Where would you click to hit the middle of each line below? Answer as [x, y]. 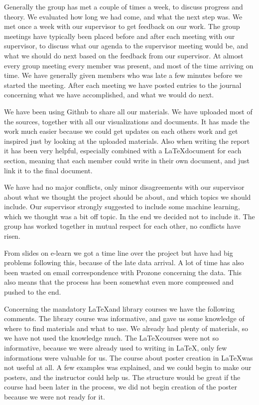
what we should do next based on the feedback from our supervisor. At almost [124, 55]
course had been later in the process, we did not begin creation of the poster [121, 387]
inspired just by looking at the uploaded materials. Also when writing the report [127, 141]
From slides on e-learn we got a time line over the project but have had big [119, 252]
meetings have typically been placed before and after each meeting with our [120, 36]
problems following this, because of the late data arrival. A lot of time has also [124, 262]
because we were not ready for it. [55, 396]
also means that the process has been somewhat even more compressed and [119, 282]
